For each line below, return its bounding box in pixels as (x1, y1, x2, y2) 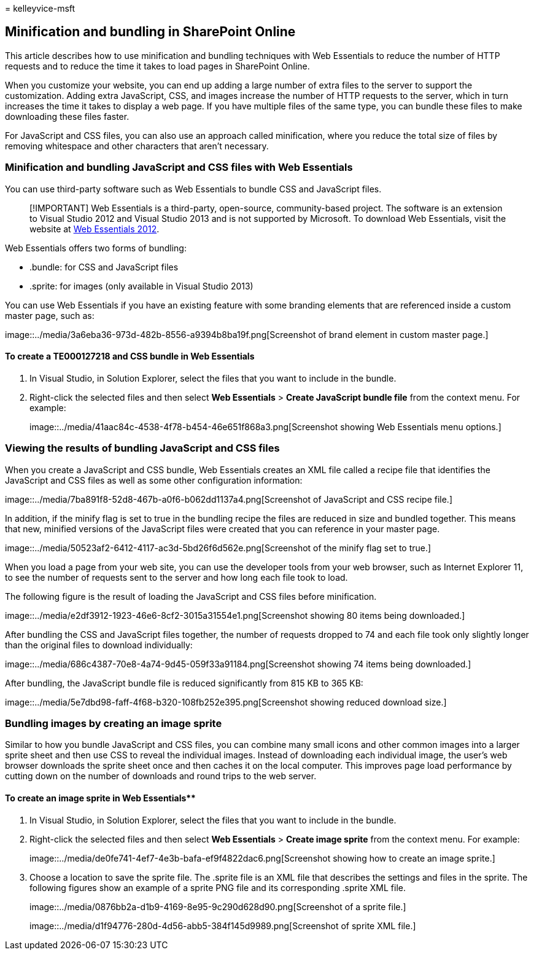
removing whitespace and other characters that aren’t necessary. (5, 140, 269, 151)
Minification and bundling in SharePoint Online (5, 24, 296, 40)
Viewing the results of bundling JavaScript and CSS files (5, 442, 280, 455)
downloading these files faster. (5, 111, 130, 122)
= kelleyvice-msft (5, 3, 75, 14)
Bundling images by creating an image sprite (5, 717, 222, 729)
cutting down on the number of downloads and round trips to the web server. (5, 771, 317, 782)
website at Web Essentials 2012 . (29, 223, 160, 234)
